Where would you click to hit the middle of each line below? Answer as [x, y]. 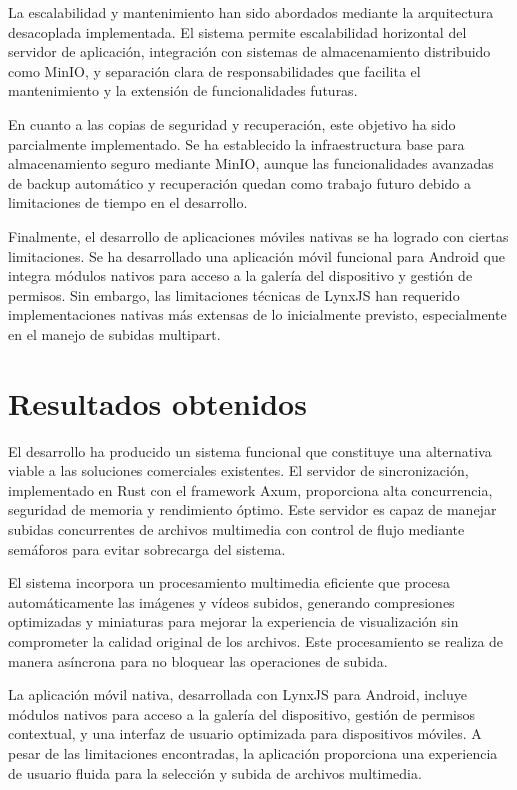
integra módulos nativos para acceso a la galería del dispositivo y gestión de [240, 275]
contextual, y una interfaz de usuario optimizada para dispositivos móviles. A [245, 733]
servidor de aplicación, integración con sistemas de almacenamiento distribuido [249, 51]
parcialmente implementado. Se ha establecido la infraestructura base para [236, 143]
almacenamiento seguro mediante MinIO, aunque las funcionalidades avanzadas [251, 163]
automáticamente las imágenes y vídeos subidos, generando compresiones [231, 601]
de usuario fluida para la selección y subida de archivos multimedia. [215, 772]
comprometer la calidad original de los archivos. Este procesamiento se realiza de [256, 640]
